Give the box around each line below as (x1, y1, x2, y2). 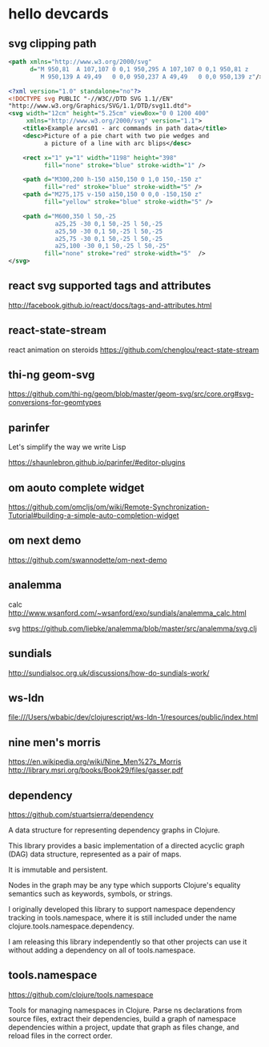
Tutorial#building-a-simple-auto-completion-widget (8, 511, 179, 520)
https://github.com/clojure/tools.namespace (8, 989, 154, 999)
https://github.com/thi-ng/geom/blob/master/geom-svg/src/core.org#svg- (8, 389, 255, 399)
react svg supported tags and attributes (8, 279, 211, 293)
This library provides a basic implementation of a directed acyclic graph (8, 840, 245, 850)
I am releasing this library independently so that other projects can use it (8, 937, 247, 946)
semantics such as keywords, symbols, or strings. (8, 889, 173, 898)
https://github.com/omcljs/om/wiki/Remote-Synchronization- (8, 502, 210, 512)
